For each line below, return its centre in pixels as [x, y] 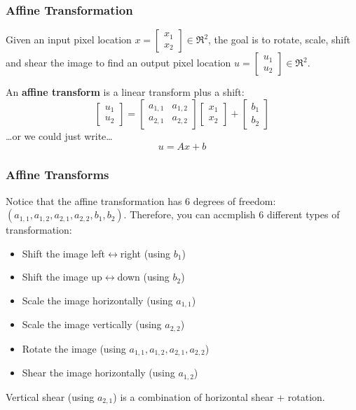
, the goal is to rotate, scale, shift [279, 40]
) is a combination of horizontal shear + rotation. [219, 396]
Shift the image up [62, 277]
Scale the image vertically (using [92, 324]
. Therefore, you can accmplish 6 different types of [232, 214]
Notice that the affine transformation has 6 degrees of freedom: [141, 200]
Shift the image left [64, 253]
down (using [143, 277]
